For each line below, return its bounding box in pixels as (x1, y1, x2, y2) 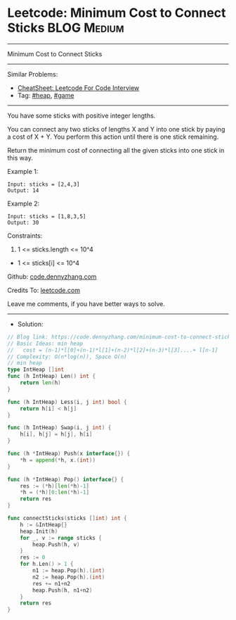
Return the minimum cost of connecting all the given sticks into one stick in (7, 146, 225, 154)
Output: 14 (7, 186, 39, 194)
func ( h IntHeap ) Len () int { (7, 373, 96, 380)
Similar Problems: (7, 70, 58, 78)
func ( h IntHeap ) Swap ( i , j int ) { (7, 424, 112, 431)
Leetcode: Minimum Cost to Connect (7, 5, 226, 21)
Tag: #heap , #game (17, 91, 74, 99)
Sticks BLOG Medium (7, 20, 124, 36)
